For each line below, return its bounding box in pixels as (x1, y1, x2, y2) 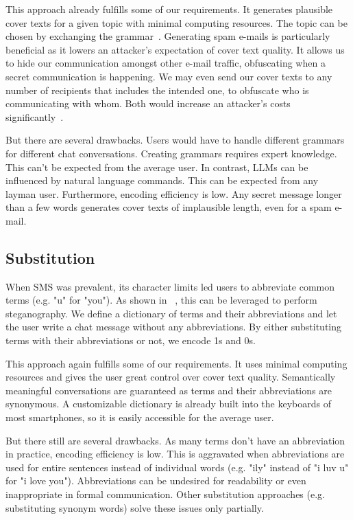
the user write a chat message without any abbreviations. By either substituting (5, 319, 342, 334)
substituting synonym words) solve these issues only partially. (5, 500, 264, 515)
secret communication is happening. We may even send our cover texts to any (5, 69, 332, 83)
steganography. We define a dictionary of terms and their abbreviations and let (5, 306, 337, 320)
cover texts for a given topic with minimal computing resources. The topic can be (5, 15, 348, 30)
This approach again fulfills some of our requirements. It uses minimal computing (5, 356, 348, 370)
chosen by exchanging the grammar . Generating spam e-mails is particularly (5, 29, 330, 43)
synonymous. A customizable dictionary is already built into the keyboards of (5, 396, 331, 411)
